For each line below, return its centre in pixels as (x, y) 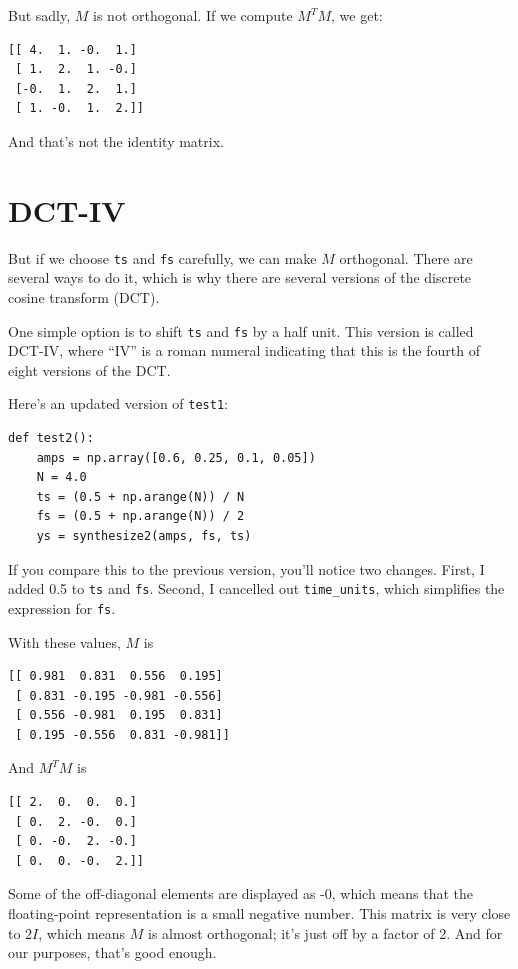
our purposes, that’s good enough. (112, 952)
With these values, (64, 641)
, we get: (357, 15)
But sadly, (39, 15)
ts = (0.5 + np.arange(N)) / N (140, 496)
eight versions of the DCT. (89, 369)
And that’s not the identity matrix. (116, 140)
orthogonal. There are (406, 257)
